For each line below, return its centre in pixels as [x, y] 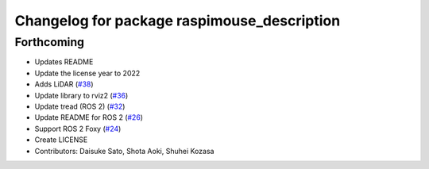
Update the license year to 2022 [87, 73]
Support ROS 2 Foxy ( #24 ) [78, 129]
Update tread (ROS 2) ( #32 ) [80, 106]
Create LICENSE [61, 140]
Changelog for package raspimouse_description [178, 21]
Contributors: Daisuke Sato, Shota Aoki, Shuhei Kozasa [124, 151]
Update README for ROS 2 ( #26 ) [89, 117]
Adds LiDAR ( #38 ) [64, 84]
